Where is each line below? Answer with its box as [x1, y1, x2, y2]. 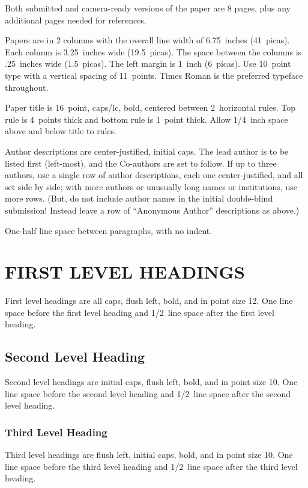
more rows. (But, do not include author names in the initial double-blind [5, 192, 273, 205]
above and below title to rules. [5, 125, 117, 137]
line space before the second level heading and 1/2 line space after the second [5, 387, 291, 400]
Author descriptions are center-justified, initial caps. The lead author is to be [5, 144, 289, 157]
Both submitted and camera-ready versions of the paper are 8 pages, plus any [5, 2, 291, 14]
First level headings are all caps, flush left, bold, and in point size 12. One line [5, 294, 293, 307]
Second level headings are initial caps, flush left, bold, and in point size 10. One [5, 375, 298, 388]
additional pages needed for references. [5, 13, 146, 26]
